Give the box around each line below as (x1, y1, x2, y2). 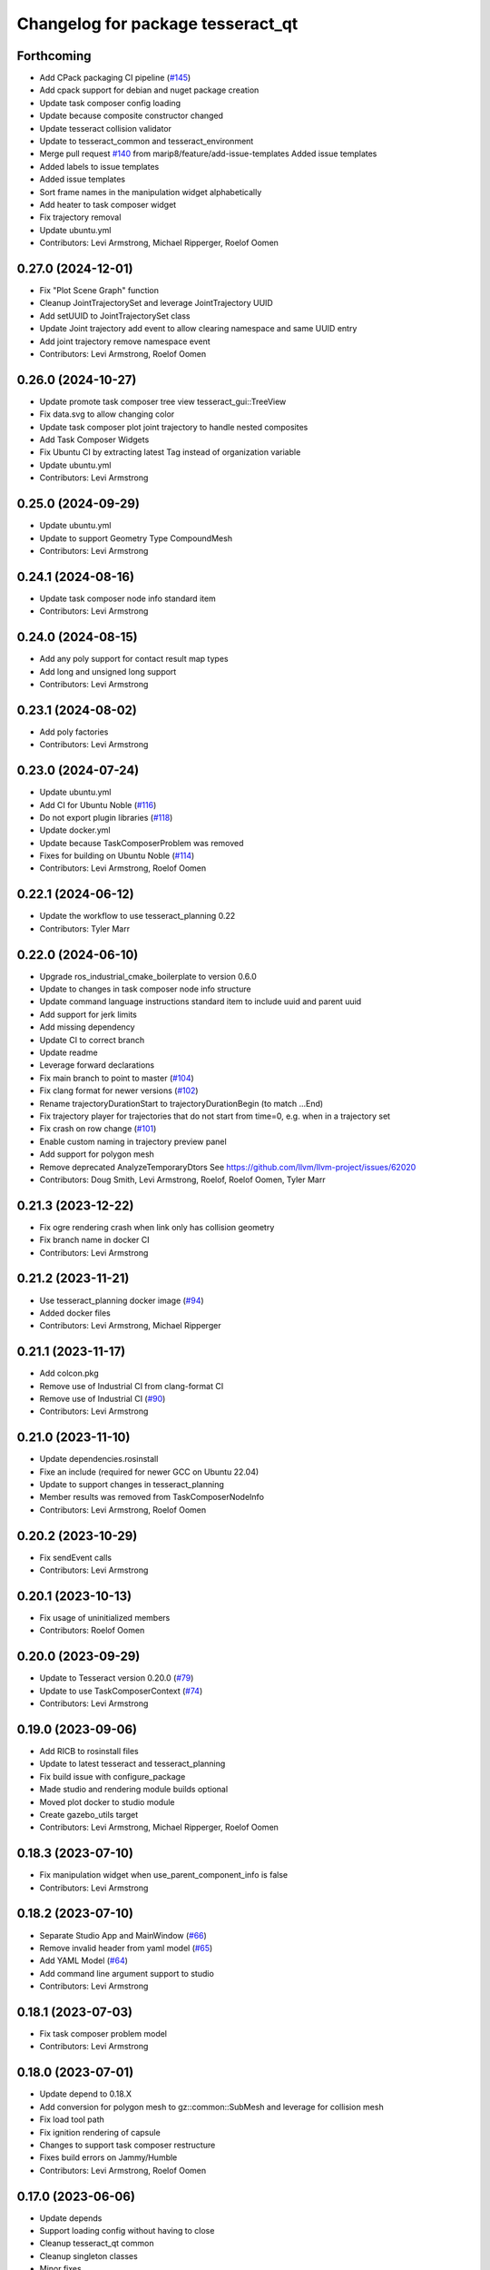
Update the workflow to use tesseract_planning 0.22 (39, 911, 236, 922)
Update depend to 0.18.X (39, 2088, 132, 2099)
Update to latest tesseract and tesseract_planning (39, 1758, 226, 1770)
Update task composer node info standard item (39, 593, 217, 604)
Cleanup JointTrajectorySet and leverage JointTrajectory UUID (39, 298, 274, 309)
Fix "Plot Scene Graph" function (39, 285, 159, 296)
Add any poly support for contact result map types (39, 654, 229, 665)
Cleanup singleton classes (39, 2250, 138, 2261)
